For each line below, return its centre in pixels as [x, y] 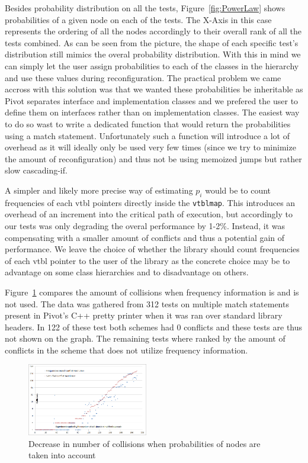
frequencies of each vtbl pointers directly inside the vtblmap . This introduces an [150, 202]
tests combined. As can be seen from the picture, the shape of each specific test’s [152, 42]
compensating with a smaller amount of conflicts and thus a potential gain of [145, 237]
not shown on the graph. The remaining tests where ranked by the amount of [145, 338]
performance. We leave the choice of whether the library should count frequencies [152, 249]
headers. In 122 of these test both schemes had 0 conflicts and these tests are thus [154, 327]
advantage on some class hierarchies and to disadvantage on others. [127, 272]
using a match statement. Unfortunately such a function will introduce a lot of [147, 135]
